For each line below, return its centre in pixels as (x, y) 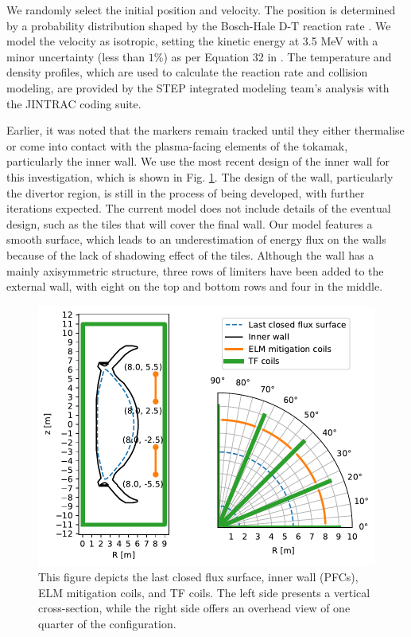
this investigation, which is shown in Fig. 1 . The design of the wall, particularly (200, 176)
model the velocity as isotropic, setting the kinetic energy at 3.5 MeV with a (192, 41)
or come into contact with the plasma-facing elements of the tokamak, (177, 145)
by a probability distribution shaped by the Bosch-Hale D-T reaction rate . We (199, 25)
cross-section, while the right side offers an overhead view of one (194, 608)
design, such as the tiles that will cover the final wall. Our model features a (190, 223)
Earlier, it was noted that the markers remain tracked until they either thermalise (205, 130)
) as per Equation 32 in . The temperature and (277, 56)
